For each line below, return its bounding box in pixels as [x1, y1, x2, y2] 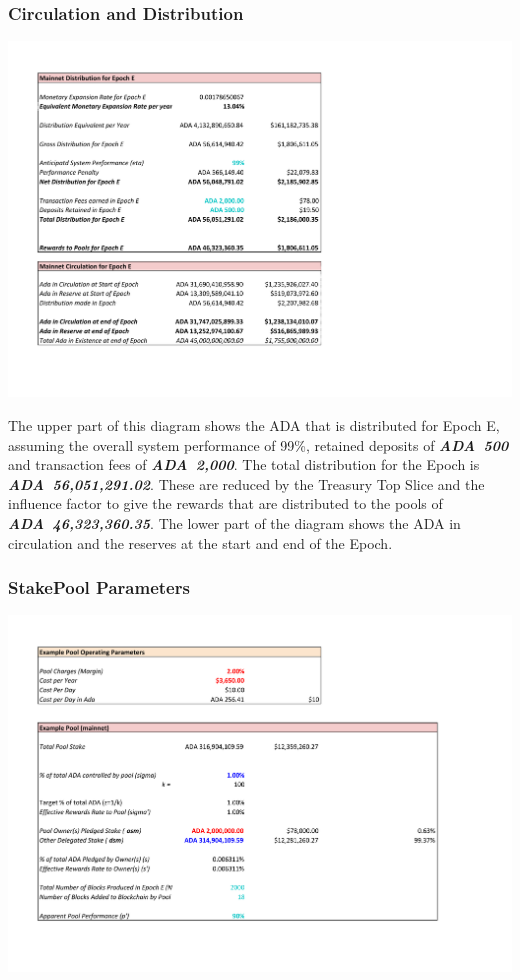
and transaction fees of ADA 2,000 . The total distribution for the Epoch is [8, 454, 480, 475]
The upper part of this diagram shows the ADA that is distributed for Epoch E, [8, 415, 500, 435]
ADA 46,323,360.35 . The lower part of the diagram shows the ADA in [8, 512, 461, 533]
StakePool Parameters [8, 575, 190, 600]
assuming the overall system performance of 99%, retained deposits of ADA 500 [8, 434, 509, 455]
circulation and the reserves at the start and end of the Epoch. [8, 532, 393, 553]
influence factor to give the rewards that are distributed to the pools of [8, 493, 443, 514]
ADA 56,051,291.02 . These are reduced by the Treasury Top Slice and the [8, 473, 485, 494]
